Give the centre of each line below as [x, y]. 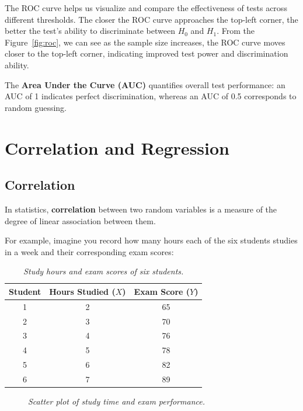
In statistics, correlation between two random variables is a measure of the [141, 209]
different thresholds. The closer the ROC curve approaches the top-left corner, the [151, 19]
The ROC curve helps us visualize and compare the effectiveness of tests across [146, 8]
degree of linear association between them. [80, 220]
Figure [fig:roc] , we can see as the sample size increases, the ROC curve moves [145, 42]
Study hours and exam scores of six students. [104, 271]
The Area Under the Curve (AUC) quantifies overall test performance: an [145, 84]
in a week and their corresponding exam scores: [89, 251]
